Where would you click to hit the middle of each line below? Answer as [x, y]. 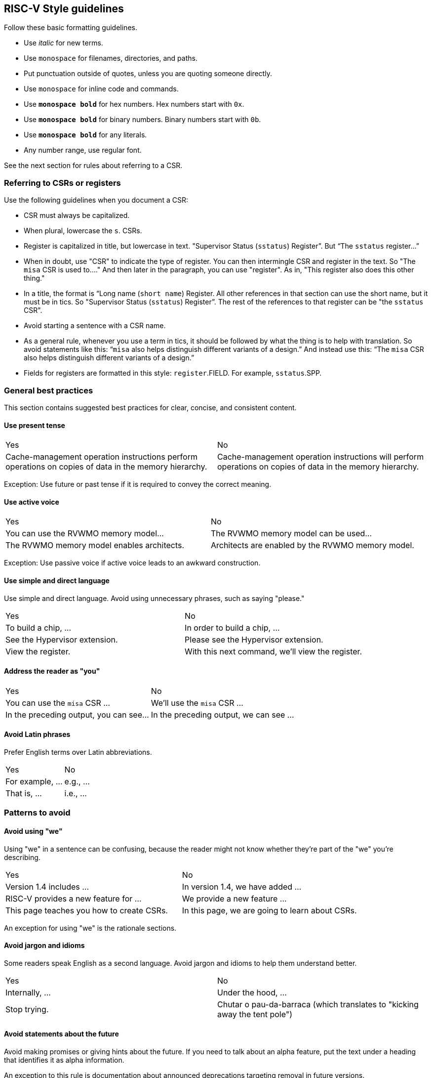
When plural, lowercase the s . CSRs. [83, 231]
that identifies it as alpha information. [64, 1060]
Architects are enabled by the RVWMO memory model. [312, 545]
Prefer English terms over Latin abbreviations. [78, 752]
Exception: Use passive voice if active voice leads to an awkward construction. [132, 563]
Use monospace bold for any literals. [85, 135]
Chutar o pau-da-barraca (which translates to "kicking [318, 1004]
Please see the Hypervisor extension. [254, 639]
